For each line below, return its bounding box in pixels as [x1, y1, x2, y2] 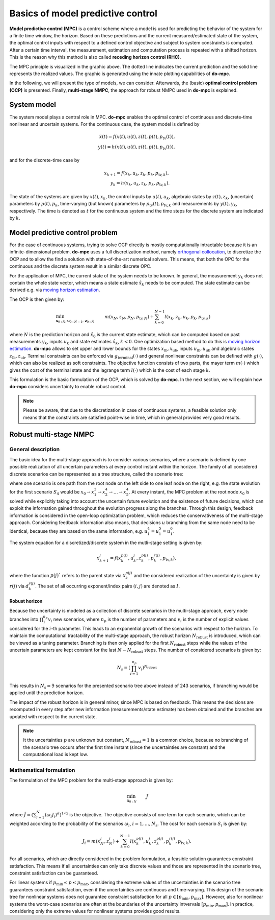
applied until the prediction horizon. [9, 690, 84, 696]
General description [9, 446, 60, 453]
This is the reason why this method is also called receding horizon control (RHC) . [9, 54, 181, 60]
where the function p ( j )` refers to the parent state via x [9, 572, 126, 578]
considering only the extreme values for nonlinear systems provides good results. [9, 908, 181, 914]
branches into [9, 616, 39, 622]
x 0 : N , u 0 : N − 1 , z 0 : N [56, 318, 94, 324]
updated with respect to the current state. [9, 713, 97, 720]
